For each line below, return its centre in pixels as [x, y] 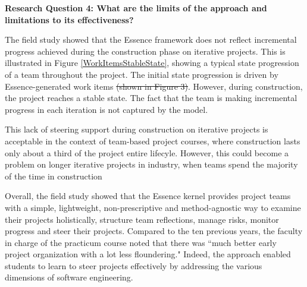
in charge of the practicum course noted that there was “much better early [141, 242]
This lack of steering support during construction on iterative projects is [137, 129]
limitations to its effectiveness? [69, 19]
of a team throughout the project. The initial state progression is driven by [142, 74]
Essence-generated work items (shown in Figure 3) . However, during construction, [154, 86]
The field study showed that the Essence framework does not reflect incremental [151, 40]
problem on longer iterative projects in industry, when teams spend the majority [151, 164]
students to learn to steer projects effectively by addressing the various [134, 265]
